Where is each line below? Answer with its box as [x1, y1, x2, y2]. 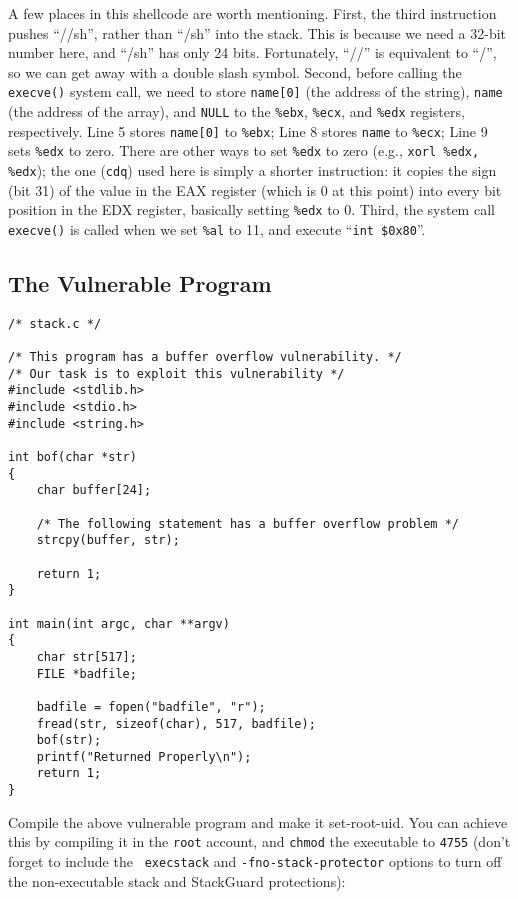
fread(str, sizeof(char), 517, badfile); [36, 716, 316, 731]
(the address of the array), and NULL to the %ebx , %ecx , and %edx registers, [8, 101, 465, 122]
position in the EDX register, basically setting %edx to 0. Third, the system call [8, 199, 495, 220]
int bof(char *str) [8, 450, 137, 465]
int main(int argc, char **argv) [8, 616, 230, 631]
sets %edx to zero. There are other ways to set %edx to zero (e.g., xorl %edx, [8, 140, 480, 161]
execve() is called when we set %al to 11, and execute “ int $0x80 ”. [8, 218, 426, 239]
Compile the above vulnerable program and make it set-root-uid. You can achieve [8, 811, 508, 832]
